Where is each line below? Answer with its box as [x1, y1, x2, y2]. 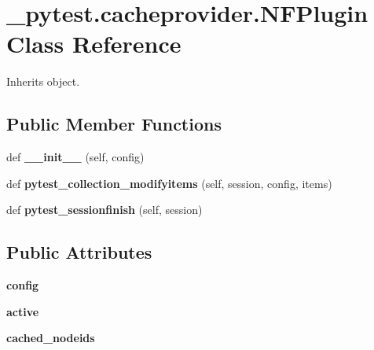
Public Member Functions [6, 112, 222, 136]
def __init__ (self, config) [6, 149, 145, 165]
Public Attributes [6, 240, 152, 264]
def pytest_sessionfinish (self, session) [6, 201, 203, 218]
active [6, 303, 39, 319]
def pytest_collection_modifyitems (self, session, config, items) [6, 175, 332, 191]
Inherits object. [6, 73, 80, 90]
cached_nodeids [6, 330, 95, 346]
